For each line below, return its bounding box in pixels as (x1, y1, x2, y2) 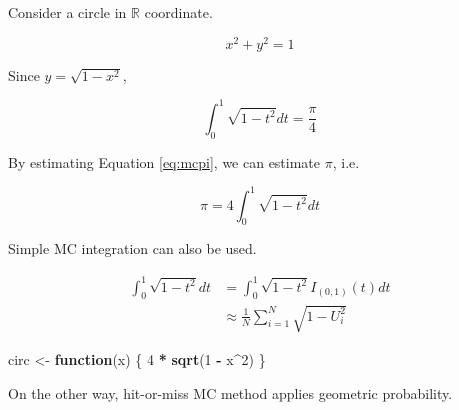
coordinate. (144, 2, 213, 22)
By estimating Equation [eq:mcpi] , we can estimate (8, 151, 321, 172)
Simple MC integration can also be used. (8, 238, 257, 259)
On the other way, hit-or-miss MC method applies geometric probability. (8, 382, 453, 403)
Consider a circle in (8, 2, 127, 22)
